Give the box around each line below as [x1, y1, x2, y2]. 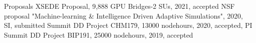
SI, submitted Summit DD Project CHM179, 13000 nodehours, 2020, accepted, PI [4, 20, 253, 30]
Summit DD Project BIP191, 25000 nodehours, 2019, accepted [4, 29, 193, 40]
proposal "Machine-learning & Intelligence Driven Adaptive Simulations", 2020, [4, 10, 243, 21]
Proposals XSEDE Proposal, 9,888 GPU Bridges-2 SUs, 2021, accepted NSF [4, 1, 235, 11]
